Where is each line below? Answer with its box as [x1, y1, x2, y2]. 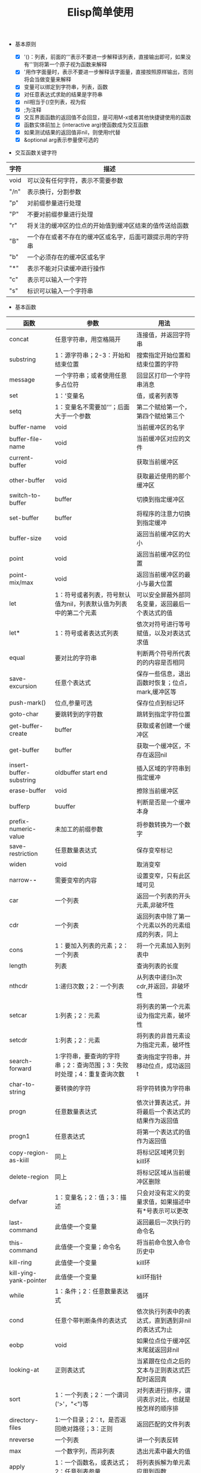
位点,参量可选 [54, 698, 93, 707]
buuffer [54, 802, 76, 810]
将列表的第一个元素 [136, 1002, 191, 1010]
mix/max [9, 578, 34, 587]
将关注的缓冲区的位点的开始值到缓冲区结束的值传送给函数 [27, 221, 190, 230]
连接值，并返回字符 [136, 331, 191, 339]
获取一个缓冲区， [136, 742, 185, 750]
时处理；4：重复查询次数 [54, 1070, 125, 1078]
